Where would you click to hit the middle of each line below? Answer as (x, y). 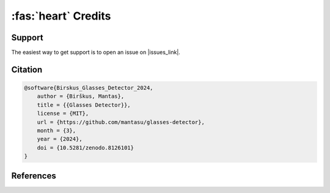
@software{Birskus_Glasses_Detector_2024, (89, 88)
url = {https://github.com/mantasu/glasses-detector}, (121, 122)
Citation (27, 69)
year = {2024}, (60, 139)
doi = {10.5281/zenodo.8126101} (86, 147)
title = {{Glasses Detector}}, (84, 105)
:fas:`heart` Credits (61, 16)
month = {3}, (57, 131)
